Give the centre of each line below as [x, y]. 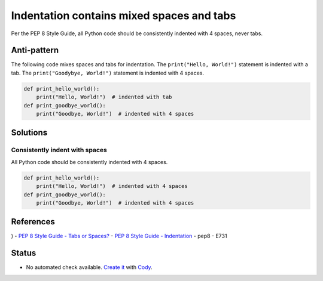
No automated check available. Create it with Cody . [89, 267]
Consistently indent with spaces [59, 150]
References [33, 222]
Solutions [29, 133]
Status [24, 253]
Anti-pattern [35, 50]
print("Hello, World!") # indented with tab [104, 97]
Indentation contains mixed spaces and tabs [124, 16]
